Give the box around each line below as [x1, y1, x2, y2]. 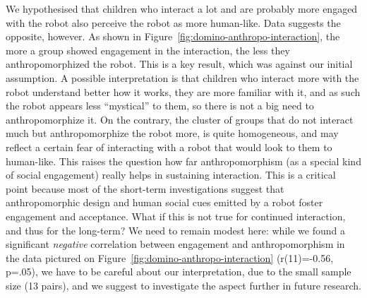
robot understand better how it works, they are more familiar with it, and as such [6, 84, 361, 99]
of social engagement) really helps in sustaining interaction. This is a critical [6, 167, 336, 182]
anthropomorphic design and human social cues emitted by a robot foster [6, 195, 323, 210]
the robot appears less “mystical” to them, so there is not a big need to [6, 98, 314, 113]
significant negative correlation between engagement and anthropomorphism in [6, 237, 345, 251]
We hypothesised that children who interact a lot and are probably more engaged [6, 1, 358, 16]
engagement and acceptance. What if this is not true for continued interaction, [6, 208, 346, 223]
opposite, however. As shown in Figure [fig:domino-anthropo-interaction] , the [6, 29, 340, 44]
